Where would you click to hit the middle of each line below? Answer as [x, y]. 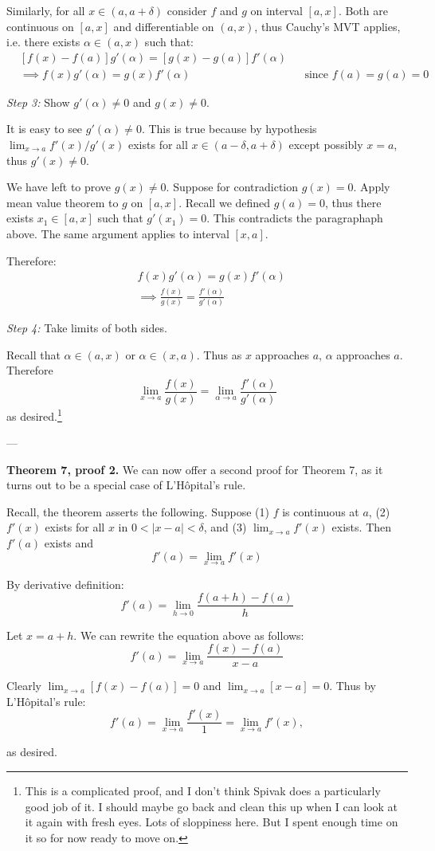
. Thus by [353, 686]
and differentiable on [164, 26]
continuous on [40, 26]
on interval [276, 10]
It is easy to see [45, 129]
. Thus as [219, 354]
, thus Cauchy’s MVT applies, [327, 26]
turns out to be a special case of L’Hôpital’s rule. [126, 485]
